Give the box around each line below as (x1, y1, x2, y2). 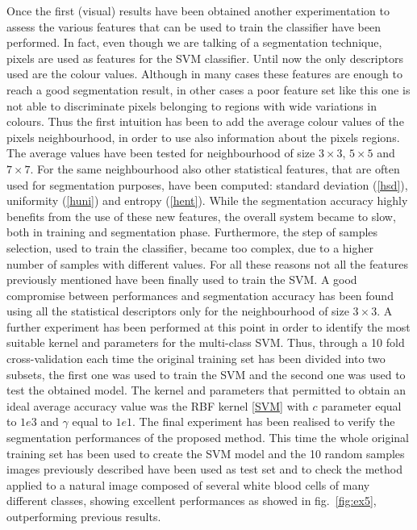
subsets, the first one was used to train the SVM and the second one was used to (6, 365, 406, 382)
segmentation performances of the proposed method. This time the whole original (6, 429, 410, 446)
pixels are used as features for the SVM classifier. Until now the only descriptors (6, 49, 403, 66)
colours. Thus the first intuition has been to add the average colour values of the (6, 113, 404, 130)
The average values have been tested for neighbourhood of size (6, 144, 315, 161)
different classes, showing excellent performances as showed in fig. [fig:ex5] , (6, 492, 377, 509)
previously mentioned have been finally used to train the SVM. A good (6, 271, 357, 288)
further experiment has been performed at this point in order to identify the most (6, 318, 411, 335)
